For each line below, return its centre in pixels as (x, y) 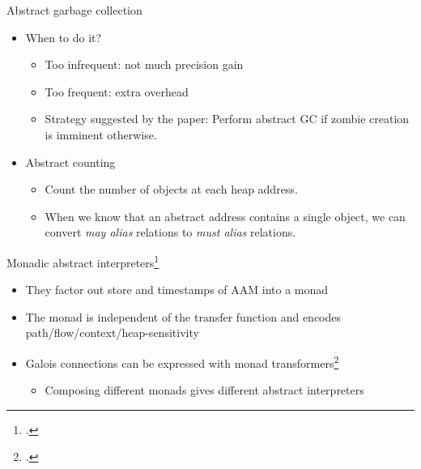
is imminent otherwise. (101, 134)
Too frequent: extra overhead (117, 91)
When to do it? (64, 37)
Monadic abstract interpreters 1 (83, 261)
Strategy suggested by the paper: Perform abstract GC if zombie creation (227, 119)
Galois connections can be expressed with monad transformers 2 (182, 361)
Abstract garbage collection (74, 10)
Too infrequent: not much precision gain (144, 64)
